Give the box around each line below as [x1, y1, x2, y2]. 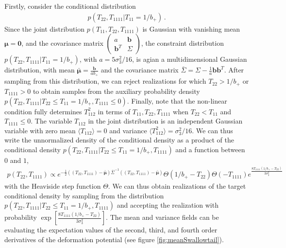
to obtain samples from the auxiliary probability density [33, 86, 200, 96]
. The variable [31, 116, 72, 126]
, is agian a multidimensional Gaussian [132, 54, 247, 64]
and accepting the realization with [117, 200, 219, 210]
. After [224, 65, 244, 75]
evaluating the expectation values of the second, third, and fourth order [4, 225, 218, 235]
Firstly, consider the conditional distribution [4, 1, 136, 11]
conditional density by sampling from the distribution [4, 190, 164, 200]
